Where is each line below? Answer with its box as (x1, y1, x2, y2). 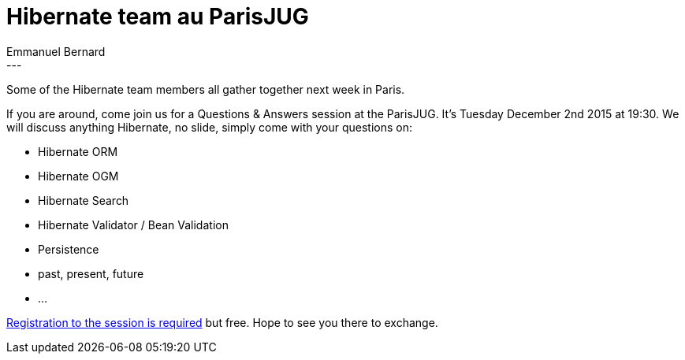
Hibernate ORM (38, 144, 118, 158)
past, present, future (38, 266, 144, 280)
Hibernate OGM (38, 169, 119, 183)
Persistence (38, 242, 99, 256)
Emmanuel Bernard (6, 44, 106, 58)
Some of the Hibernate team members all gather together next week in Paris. (6, 82, 405, 96)
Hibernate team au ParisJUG (6, 3, 309, 30)
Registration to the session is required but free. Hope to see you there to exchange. (6, 315, 438, 329)
